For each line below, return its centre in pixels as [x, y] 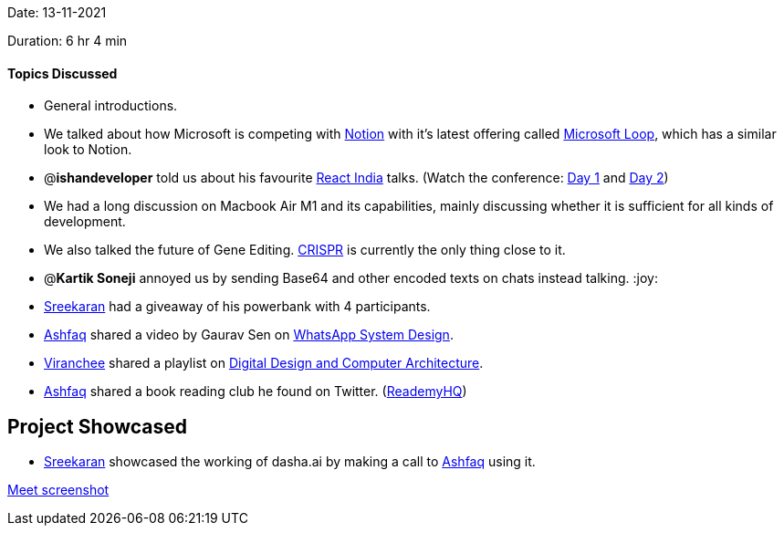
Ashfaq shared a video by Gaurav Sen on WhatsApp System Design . [249, 335]
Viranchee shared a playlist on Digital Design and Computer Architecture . [264, 363]
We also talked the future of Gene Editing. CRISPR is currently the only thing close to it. [305, 250]
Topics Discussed [63, 73]
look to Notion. [88, 150]
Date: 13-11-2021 [57, 12]
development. [85, 222]
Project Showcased [97, 426]
